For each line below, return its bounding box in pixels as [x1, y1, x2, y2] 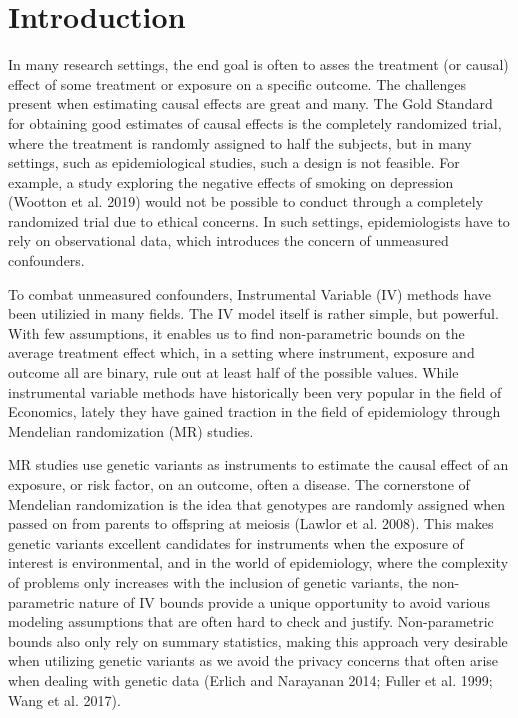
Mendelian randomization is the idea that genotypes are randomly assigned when [8, 493, 506, 514]
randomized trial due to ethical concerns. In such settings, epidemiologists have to [8, 210, 510, 231]
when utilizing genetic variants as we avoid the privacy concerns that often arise [8, 650, 499, 671]
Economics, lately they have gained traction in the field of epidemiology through [8, 401, 501, 422]
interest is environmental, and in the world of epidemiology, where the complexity [8, 552, 509, 573]
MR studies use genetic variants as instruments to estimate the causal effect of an [8, 454, 509, 475]
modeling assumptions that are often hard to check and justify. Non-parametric [8, 611, 494, 632]
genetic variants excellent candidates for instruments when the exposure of [8, 532, 464, 553]
